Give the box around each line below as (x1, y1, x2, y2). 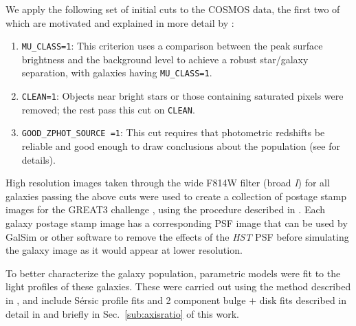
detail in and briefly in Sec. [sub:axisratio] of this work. (5, 306, 239, 320)
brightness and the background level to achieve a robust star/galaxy (21, 52, 309, 66)
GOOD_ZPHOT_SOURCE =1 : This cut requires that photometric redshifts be (21, 125, 325, 140)
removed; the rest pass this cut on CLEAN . (21, 102, 195, 116)
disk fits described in (259, 293, 347, 307)
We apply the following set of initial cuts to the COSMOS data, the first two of (5, 2, 340, 16)
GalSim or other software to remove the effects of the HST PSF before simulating (5, 229, 349, 243)
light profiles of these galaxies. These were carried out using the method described (5, 279, 351, 294)
